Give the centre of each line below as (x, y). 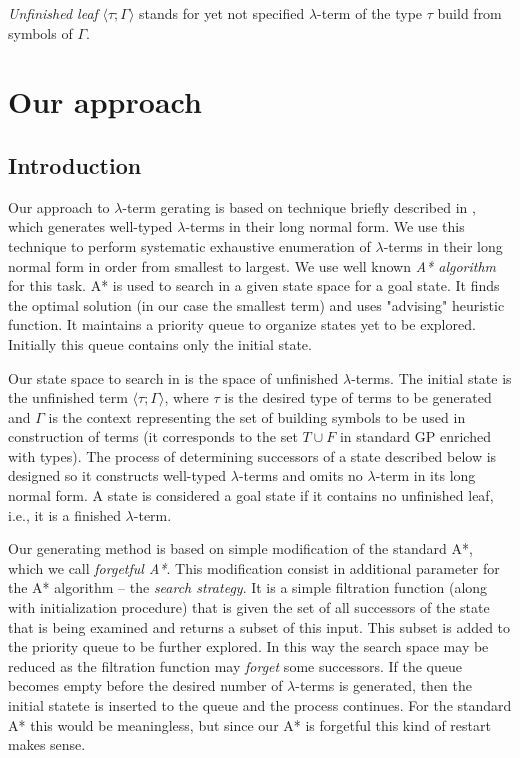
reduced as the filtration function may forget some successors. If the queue (235, 665)
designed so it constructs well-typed (117, 475)
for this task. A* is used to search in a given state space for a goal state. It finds (254, 285)
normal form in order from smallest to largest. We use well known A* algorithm (252, 265)
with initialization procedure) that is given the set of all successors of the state (249, 607)
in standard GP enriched (415, 436)
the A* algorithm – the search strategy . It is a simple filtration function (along (248, 587)
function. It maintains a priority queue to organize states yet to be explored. (242, 324)
